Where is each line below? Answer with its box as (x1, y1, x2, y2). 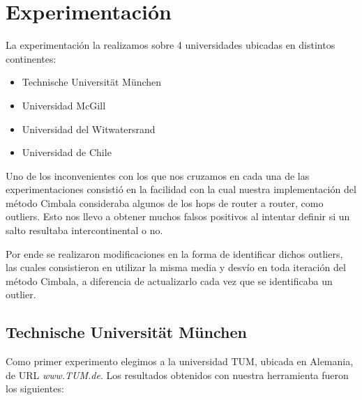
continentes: (6, 51, 56, 66)
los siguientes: (6, 381, 64, 396)
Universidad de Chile (22, 145, 112, 160)
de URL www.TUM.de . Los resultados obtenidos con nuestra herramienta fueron (6, 367, 349, 382)
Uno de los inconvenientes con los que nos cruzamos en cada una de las (6, 168, 310, 183)
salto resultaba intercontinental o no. (6, 223, 163, 238)
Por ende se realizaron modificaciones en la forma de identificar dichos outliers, (6, 246, 343, 261)
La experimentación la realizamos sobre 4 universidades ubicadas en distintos (6, 38, 335, 52)
